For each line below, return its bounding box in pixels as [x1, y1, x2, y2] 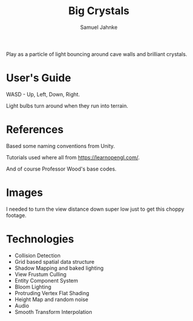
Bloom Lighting [14, 283, 52, 290]
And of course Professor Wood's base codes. [6, 165, 117, 172]
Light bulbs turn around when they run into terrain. [6, 102, 128, 109]
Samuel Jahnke [80, 24, 118, 31]
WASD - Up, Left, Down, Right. [6, 90, 81, 98]
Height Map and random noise [14, 296, 88, 303]
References [6, 123, 64, 136]
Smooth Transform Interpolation [14, 308, 92, 315]
